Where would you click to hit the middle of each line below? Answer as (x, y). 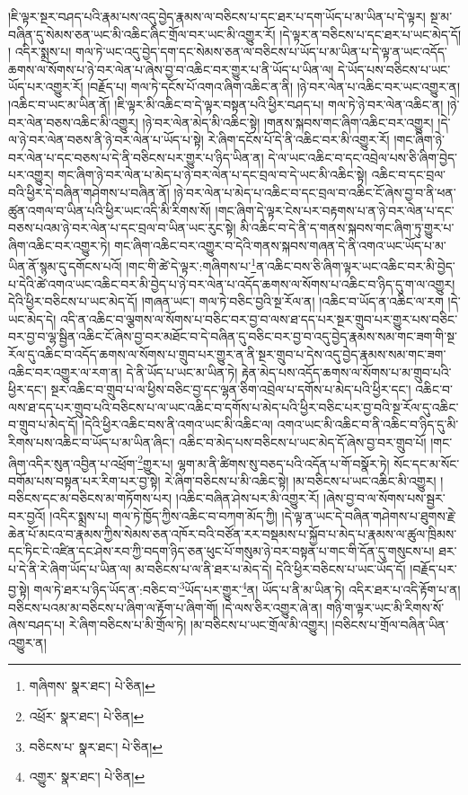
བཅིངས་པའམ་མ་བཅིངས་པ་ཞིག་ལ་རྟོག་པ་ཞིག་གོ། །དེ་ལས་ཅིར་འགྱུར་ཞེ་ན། (165, 607)
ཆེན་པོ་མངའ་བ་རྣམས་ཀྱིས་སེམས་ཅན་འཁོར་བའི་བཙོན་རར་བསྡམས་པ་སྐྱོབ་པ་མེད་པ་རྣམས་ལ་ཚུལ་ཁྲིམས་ (233, 533)
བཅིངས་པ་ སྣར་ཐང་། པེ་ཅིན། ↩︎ (96, 746)
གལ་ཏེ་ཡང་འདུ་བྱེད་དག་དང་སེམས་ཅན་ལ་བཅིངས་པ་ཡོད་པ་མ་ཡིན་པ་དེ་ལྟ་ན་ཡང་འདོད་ (261, 52)
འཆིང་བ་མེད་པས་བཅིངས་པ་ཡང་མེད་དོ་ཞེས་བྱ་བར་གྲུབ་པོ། (303, 442)
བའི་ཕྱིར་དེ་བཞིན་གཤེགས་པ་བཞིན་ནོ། (89, 192)
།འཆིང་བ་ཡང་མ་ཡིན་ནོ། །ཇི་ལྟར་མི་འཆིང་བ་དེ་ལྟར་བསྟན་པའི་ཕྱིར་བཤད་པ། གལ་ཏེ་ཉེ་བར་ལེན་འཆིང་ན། (226, 104)
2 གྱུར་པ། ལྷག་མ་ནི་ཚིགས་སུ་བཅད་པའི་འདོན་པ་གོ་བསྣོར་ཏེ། (264, 462)
